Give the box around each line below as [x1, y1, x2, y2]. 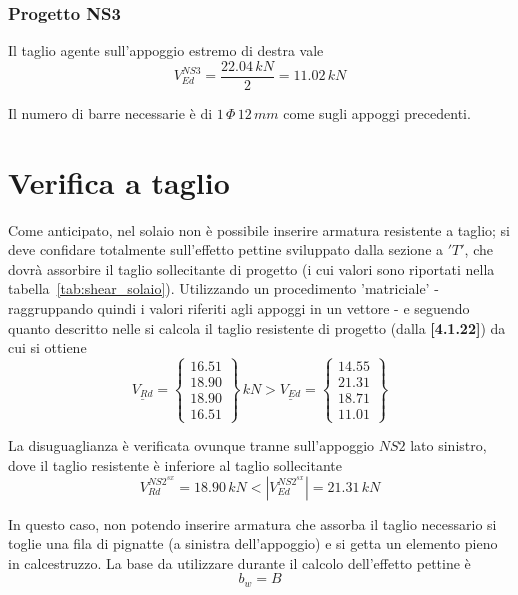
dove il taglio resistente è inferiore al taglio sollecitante [8, 454, 342, 475]
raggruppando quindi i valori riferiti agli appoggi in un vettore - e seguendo [8, 297, 470, 318]
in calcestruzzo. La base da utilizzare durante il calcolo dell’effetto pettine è [8, 552, 471, 573]
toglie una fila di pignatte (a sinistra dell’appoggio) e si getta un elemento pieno [8, 533, 498, 554]
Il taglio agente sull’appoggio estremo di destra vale [8, 40, 324, 61]
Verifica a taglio [8, 161, 230, 202]
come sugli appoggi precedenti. [283, 102, 471, 123]
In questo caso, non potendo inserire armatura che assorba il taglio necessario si [8, 513, 497, 534]
